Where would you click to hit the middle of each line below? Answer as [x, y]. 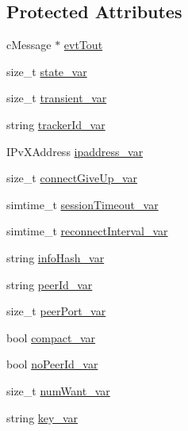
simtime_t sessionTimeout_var [82, 204]
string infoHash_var [56, 257]
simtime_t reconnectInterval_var [87, 231]
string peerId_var [50, 284]
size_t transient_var [57, 98]
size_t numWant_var [58, 390]
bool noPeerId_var [52, 364]
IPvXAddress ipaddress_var [75, 151]
